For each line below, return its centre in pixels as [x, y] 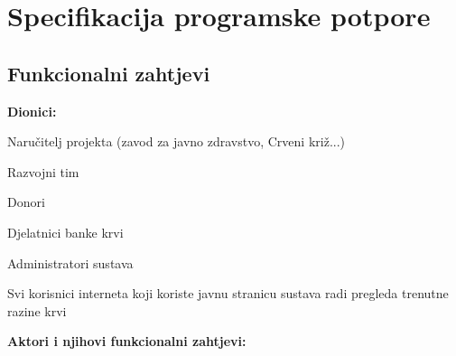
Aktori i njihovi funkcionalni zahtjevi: [127, 341]
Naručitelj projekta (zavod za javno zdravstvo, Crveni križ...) [177, 141]
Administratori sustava [70, 262]
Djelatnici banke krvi [65, 232]
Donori [26, 202]
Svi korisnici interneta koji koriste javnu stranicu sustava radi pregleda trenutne [228, 293]
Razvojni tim [43, 171]
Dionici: [32, 111]
